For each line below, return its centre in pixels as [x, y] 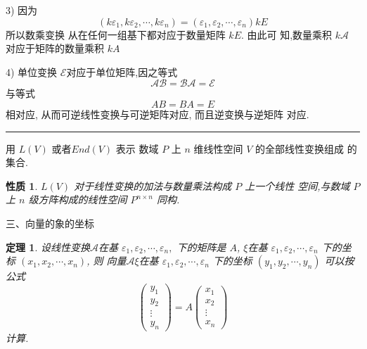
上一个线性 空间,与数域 [297, 185]
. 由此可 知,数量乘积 [286, 34]
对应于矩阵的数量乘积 [55, 48]
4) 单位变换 [32, 71]
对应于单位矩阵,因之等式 [122, 71]
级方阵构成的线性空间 [78, 199]
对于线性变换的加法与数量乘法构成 [153, 185]
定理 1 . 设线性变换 [48, 247]
